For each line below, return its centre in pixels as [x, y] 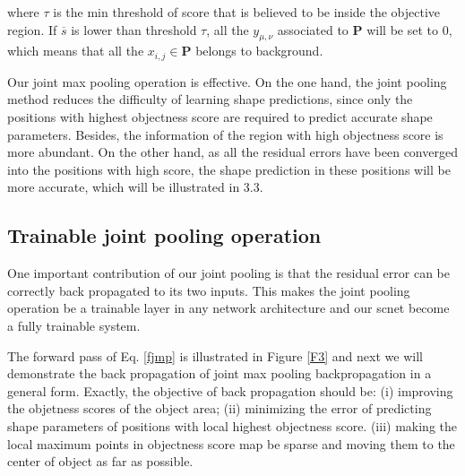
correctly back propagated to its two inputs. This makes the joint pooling [209, 290]
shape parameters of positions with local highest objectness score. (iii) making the [232, 425]
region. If [32, 29]
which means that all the [76, 51]
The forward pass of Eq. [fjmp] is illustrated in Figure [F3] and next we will [215, 355]
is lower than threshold [134, 29]
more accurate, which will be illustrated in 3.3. [135, 187]
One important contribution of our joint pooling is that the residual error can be [229, 273]
